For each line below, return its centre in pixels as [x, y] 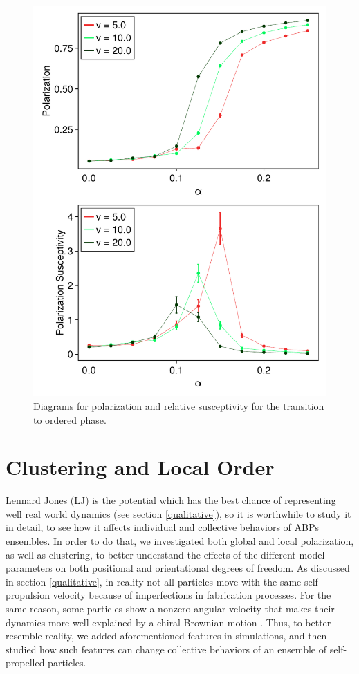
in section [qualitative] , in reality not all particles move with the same [154, 581]
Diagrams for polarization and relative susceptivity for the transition [179, 405]
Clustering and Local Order [140, 467]
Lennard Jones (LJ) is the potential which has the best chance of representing [171, 500]
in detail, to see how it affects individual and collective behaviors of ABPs [162, 527]
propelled [25, 663]
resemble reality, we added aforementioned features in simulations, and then [166, 636]
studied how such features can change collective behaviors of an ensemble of [166, 649]
